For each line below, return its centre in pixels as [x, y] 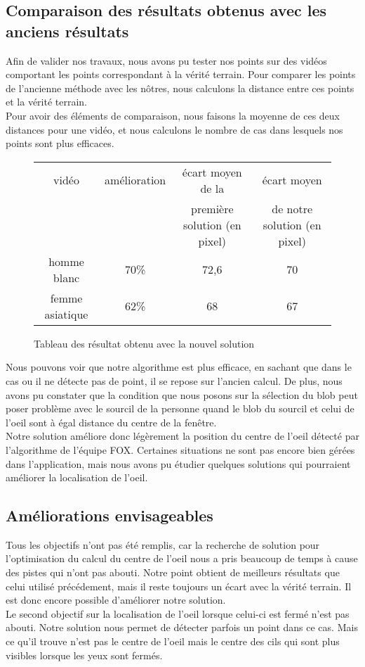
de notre [292, 208]
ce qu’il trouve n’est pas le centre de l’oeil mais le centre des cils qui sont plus [173, 641]
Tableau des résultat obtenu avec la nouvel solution [144, 343]
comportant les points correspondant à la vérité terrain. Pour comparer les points [181, 74]
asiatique [66, 314]
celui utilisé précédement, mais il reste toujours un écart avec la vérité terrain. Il [179, 586]
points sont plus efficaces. [60, 143]
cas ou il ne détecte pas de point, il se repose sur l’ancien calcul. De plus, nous [174, 380]
